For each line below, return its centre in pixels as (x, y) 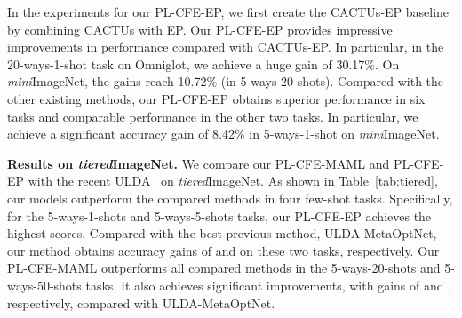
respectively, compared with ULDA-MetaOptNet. (141, 302)
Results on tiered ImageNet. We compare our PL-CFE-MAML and (199, 163)
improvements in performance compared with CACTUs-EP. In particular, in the (226, 47)
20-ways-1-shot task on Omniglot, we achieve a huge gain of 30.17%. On (203, 64)
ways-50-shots (44, 285)
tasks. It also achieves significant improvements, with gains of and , (269, 285)
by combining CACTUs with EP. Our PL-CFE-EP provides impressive (200, 29)
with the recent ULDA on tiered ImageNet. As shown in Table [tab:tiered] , (233, 181)
